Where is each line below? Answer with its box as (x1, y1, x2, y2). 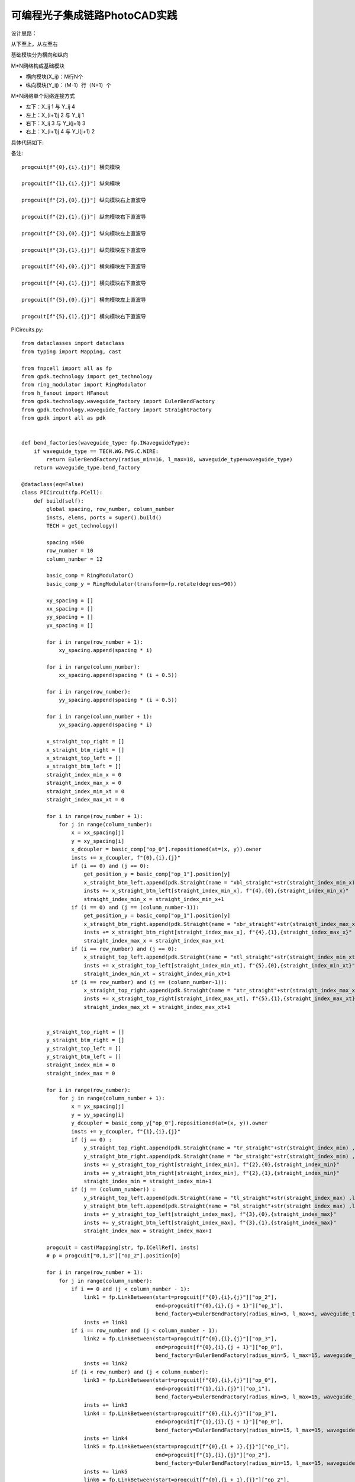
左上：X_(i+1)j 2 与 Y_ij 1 (25, 111, 85, 119)
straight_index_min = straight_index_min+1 (83, 1177, 212, 1184)
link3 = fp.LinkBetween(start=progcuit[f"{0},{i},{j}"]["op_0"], (83, 1377, 277, 1384)
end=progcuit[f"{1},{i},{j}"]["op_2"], (155, 1451, 272, 1458)
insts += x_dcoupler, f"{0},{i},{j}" (71, 854, 180, 861)
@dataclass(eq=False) (21, 481, 84, 488)
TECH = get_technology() (46, 522, 118, 529)
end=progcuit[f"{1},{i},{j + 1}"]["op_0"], (155, 1419, 284, 1425)
